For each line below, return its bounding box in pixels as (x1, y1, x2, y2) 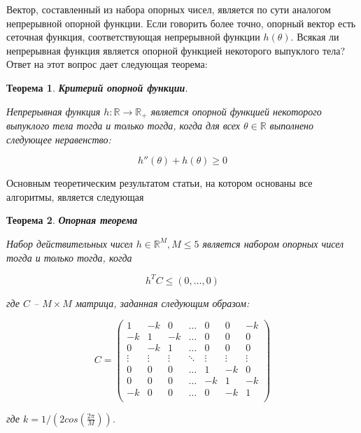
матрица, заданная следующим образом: (75, 295, 250, 310)
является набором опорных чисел (202, 236, 344, 250)
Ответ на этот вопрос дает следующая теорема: (6, 57, 208, 71)
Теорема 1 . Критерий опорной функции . (6, 80, 188, 94)
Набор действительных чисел (6, 236, 133, 250)
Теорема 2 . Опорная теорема (6, 213, 138, 227)
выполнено (269, 118, 314, 133)
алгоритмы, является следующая (6, 189, 144, 204)
